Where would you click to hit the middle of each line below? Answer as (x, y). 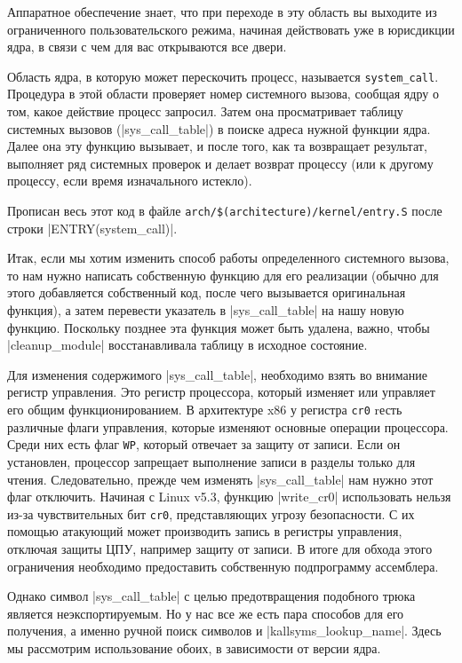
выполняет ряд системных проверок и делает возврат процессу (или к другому (220, 163)
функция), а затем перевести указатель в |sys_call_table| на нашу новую (206, 310)
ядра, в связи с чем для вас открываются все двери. (147, 47)
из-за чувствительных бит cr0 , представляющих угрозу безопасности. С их (211, 513)
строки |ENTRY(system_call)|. (92, 228)
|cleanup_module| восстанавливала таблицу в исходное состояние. (187, 345)
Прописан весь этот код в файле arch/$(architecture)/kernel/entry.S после (225, 210)
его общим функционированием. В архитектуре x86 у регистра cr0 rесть (205, 409)
